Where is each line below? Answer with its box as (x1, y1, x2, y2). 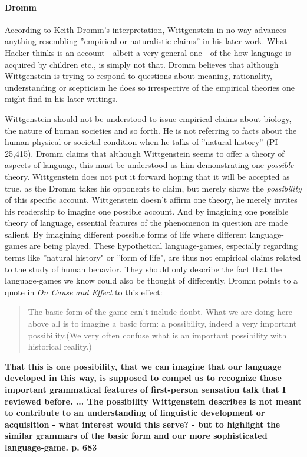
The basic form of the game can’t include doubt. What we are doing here (28, 305, 292, 318)
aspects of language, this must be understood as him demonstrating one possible (5, 159, 294, 171)
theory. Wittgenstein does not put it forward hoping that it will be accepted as (5, 170, 290, 182)
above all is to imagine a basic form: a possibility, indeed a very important (28, 317, 297, 330)
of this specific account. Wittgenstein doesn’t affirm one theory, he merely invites (5, 193, 298, 206)
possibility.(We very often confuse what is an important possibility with (28, 328, 287, 341)
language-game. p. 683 (5, 440, 97, 453)
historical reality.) (28, 340, 92, 353)
